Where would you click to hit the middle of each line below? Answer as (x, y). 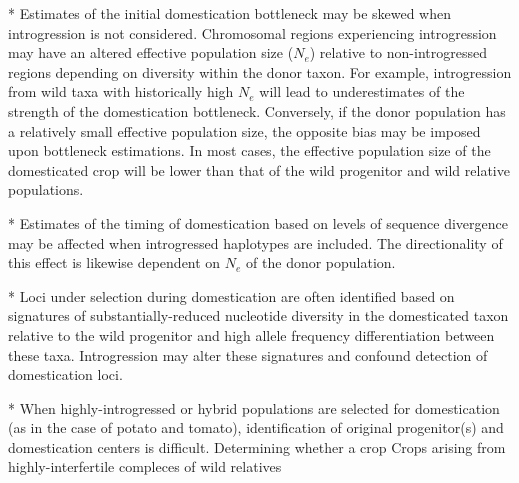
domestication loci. (65, 374)
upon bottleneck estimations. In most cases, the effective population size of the (249, 150)
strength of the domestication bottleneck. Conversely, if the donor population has (257, 110)
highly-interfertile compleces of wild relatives (145, 466)
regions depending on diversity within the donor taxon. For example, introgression (260, 71)
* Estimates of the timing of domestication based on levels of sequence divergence (258, 222)
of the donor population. (321, 262)
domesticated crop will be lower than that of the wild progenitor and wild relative (259, 169)
